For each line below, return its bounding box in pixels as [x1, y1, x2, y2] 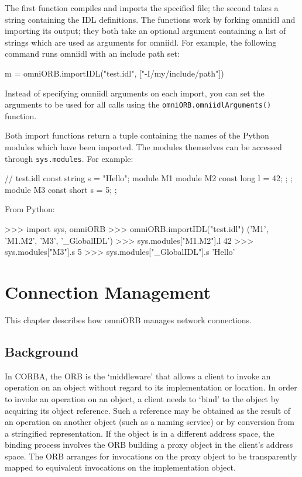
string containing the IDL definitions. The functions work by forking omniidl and [5, 13, 296, 25]
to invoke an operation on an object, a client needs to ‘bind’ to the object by [5, 392, 280, 405]
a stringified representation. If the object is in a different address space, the [5, 427, 274, 439]
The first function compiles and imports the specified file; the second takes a [5, 2, 279, 13]
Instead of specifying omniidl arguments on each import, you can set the [5, 87, 265, 99]
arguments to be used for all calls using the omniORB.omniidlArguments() [5, 98, 272, 110]
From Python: [5, 203, 55, 215]
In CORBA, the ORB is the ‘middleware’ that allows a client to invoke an [5, 369, 271, 382]
